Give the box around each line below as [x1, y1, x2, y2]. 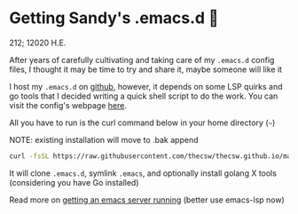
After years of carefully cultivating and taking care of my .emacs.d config [9, 54, 275, 65]
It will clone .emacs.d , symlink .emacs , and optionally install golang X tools [9, 168, 278, 178]
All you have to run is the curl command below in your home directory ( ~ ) [9, 117, 276, 128]
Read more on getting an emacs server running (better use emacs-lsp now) [9, 194, 286, 205]
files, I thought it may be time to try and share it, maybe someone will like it [9, 64, 282, 75]
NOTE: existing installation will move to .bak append [9, 134, 199, 145]
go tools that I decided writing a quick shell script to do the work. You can [9, 91, 278, 101]
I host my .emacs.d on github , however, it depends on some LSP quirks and [9, 81, 283, 91]
